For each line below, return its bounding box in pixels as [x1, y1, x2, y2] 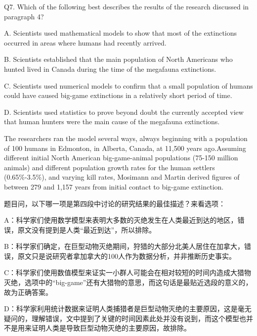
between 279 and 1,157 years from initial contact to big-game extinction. [4, 181, 224, 192]
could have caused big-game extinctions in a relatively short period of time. [4, 90, 232, 100]
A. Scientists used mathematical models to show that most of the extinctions [4, 28, 237, 38]
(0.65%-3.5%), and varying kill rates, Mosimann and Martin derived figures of [4, 172, 240, 182]
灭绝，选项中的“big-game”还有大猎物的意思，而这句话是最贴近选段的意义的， [4, 277, 253, 288]
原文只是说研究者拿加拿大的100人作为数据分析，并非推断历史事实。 [17, 250, 236, 261]
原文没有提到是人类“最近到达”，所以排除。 [17, 224, 156, 235]
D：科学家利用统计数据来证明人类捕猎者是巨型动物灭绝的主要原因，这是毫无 [4, 303, 252, 314]
